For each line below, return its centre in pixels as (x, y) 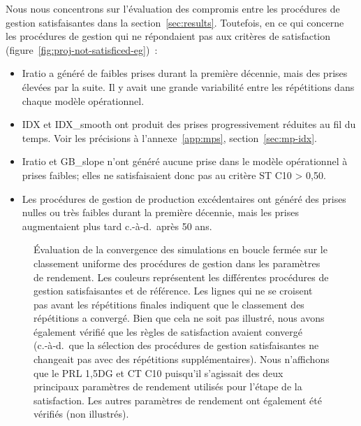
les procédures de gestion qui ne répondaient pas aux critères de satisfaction (168, 36)
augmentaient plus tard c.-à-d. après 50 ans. (117, 226)
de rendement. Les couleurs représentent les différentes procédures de (181, 277)
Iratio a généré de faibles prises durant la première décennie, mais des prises (185, 73)
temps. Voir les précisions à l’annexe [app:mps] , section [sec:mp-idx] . (170, 137)
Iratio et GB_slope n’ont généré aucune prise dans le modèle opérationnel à (185, 161)
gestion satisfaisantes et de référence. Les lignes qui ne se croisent (173, 291)
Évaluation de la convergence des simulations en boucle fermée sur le (180, 249)
